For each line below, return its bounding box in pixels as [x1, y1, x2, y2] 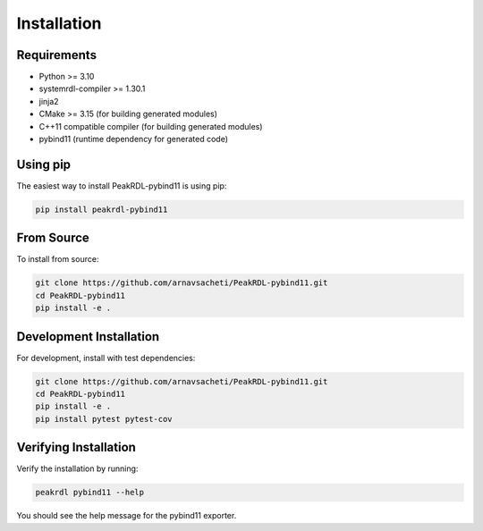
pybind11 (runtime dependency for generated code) [38, 134, 228, 145]
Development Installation [16, 329, 160, 344]
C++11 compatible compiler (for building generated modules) [38, 121, 263, 131]
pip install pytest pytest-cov [35, 414, 174, 424]
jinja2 [38, 96, 59, 106]
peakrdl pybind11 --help [35, 487, 145, 498]
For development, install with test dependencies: [16, 352, 196, 363]
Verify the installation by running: [16, 463, 139, 474]
